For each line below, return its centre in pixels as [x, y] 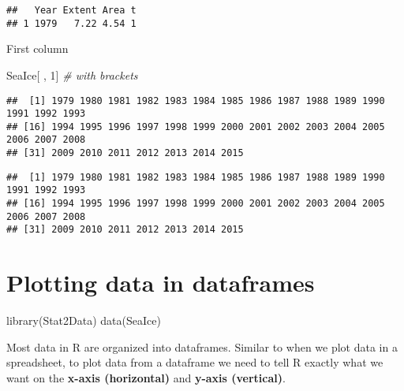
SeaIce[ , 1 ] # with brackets [72, 74]
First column [37, 48]
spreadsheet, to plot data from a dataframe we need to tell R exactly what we [195, 362]
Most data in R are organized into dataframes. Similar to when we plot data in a [202, 346]
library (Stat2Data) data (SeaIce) [84, 320]
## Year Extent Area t [71, 10]
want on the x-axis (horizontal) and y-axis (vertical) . [146, 377]
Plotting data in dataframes [161, 283]
